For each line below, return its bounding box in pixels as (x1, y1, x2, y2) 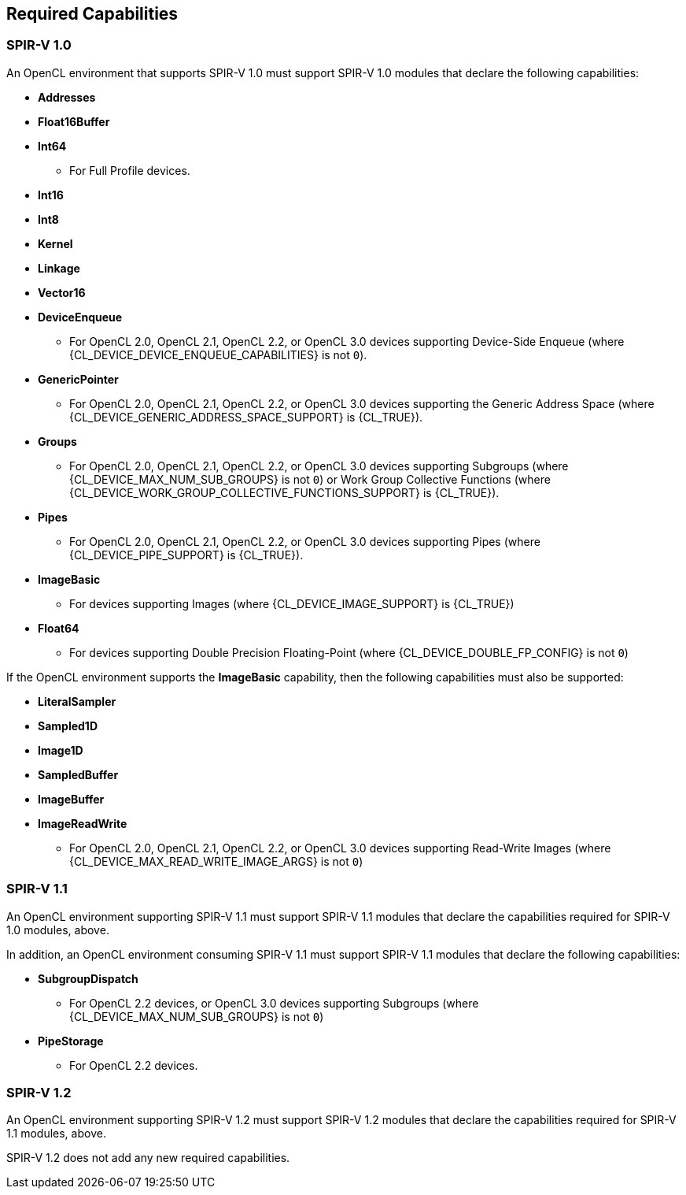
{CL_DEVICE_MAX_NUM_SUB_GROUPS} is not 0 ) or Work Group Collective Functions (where (69, 472, 551, 486)
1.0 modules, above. (6, 922, 109, 937)
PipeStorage (38, 1034, 104, 1048)
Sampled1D (38, 718, 98, 733)
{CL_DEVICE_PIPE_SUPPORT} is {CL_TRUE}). (69, 547, 304, 562)
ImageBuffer (38, 792, 105, 806)
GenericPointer (38, 372, 119, 386)
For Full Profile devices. (69, 163, 190, 177)
